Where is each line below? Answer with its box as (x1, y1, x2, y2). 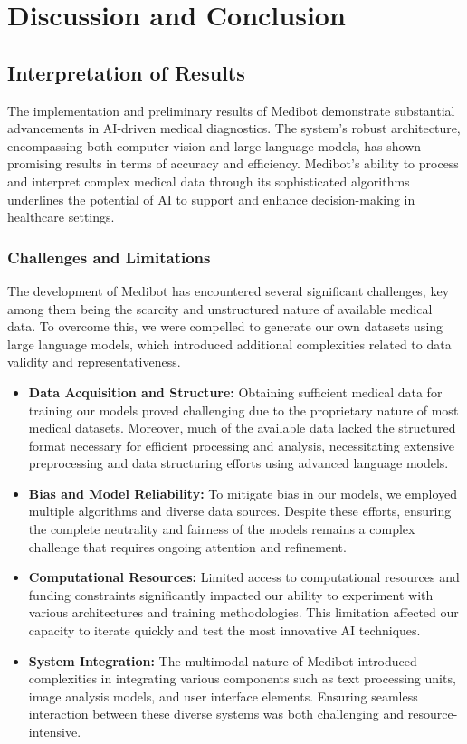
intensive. (28, 722, 81, 741)
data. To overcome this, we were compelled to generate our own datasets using (7, 317, 443, 336)
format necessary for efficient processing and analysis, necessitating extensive (28, 435, 454, 454)
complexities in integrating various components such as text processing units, (28, 669, 456, 688)
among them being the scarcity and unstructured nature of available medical (7, 299, 433, 318)
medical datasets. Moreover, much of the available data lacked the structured (28, 418, 456, 437)
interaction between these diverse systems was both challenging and (28, 704, 405, 723)
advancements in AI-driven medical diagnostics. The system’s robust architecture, (7, 119, 461, 138)
